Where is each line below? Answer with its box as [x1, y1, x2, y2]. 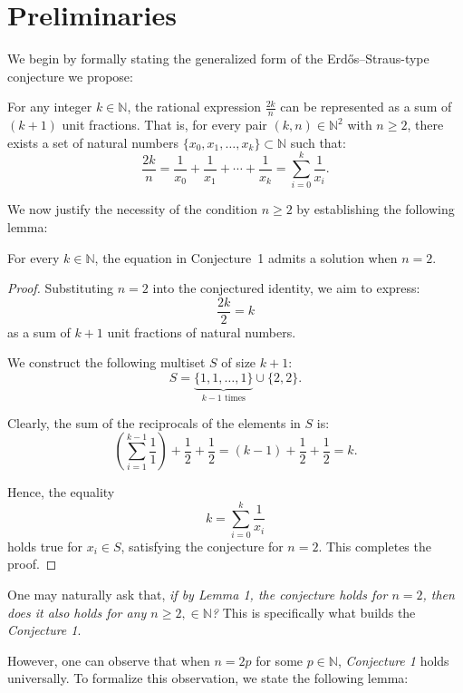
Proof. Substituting [7, 278, 114, 298]
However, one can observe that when [7, 650, 210, 669]
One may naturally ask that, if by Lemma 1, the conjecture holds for [7, 585, 388, 604]
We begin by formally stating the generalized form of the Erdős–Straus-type [7, 49, 429, 68]
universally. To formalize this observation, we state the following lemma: [7, 669, 409, 688]
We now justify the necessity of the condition [7, 200, 257, 219]
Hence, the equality [7, 483, 115, 502]
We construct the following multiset [7, 353, 206, 372]
